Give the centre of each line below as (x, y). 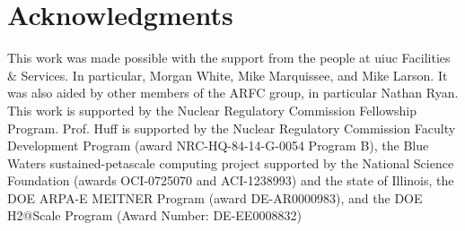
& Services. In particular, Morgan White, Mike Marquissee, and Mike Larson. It (228, 75)
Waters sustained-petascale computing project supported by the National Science (231, 163)
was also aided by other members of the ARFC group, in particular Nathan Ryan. (233, 93)
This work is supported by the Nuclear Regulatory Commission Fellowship (212, 110)
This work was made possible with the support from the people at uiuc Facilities (229, 58)
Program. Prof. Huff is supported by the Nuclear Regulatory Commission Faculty (232, 128)
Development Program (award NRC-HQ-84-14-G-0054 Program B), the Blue (218, 145)
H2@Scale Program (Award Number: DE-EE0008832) (154, 215)
